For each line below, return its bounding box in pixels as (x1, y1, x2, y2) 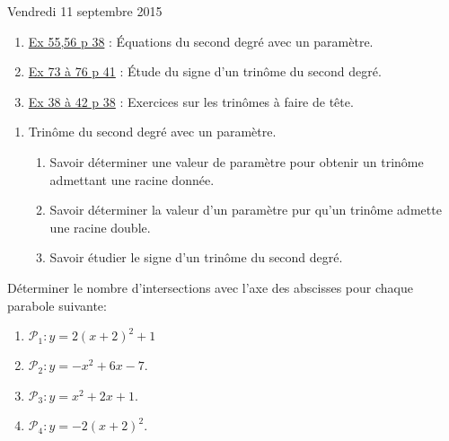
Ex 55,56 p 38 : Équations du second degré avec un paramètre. (28, 31, 374, 50)
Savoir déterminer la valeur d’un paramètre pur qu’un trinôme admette (49, 200, 442, 219)
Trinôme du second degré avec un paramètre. (28, 122, 277, 141)
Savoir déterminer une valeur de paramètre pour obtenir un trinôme (49, 152, 424, 171)
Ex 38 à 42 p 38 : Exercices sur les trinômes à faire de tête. (28, 92, 354, 110)
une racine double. (49, 217, 151, 236)
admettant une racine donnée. (49, 170, 215, 189)
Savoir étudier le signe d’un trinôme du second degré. (49, 248, 343, 267)
